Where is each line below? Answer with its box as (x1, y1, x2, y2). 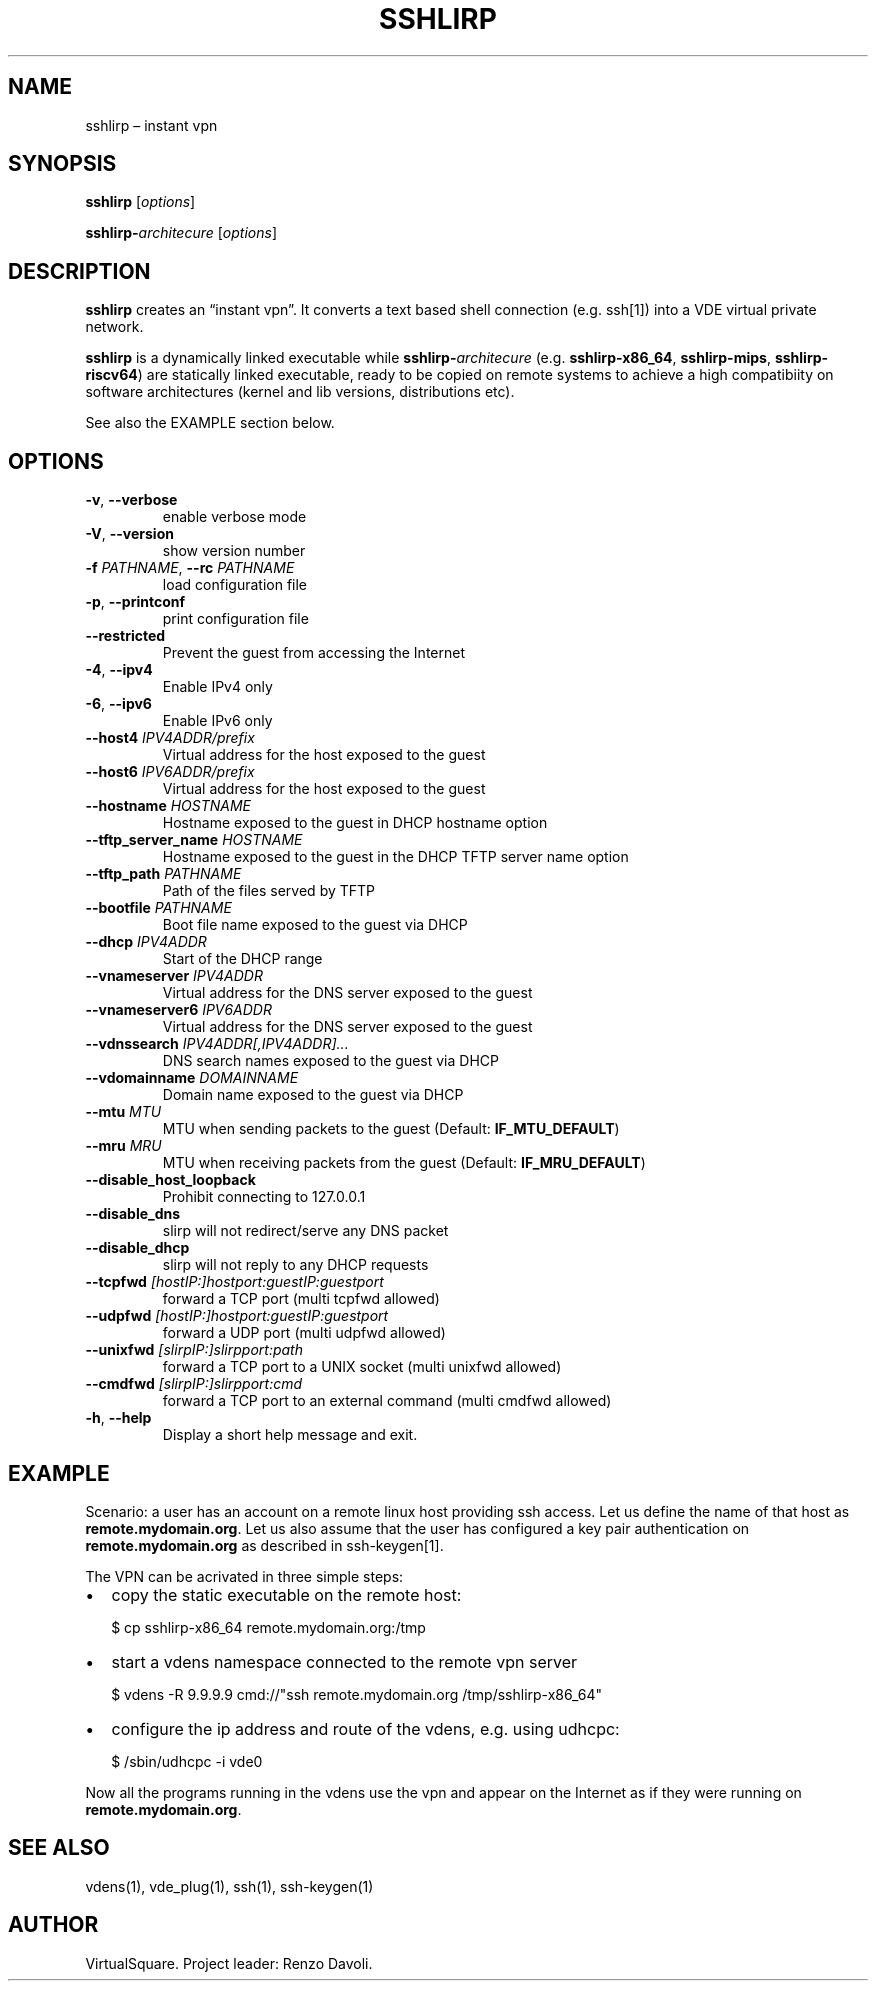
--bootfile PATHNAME (85, 899, 232, 917)
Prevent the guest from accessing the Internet (162, 644, 465, 662)
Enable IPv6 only (162, 712, 273, 730)
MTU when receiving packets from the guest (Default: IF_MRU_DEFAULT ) (162, 1154, 646, 1172)
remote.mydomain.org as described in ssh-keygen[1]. (85, 1536, 444, 1554)
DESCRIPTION (8, 258, 151, 284)
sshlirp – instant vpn (85, 116, 218, 134)
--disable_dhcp (85, 1239, 190, 1257)
